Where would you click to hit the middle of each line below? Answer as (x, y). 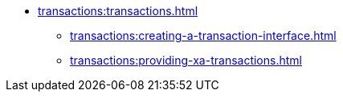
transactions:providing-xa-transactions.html (186, 60)
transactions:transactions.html (118, 11)
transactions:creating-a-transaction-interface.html (203, 35)
